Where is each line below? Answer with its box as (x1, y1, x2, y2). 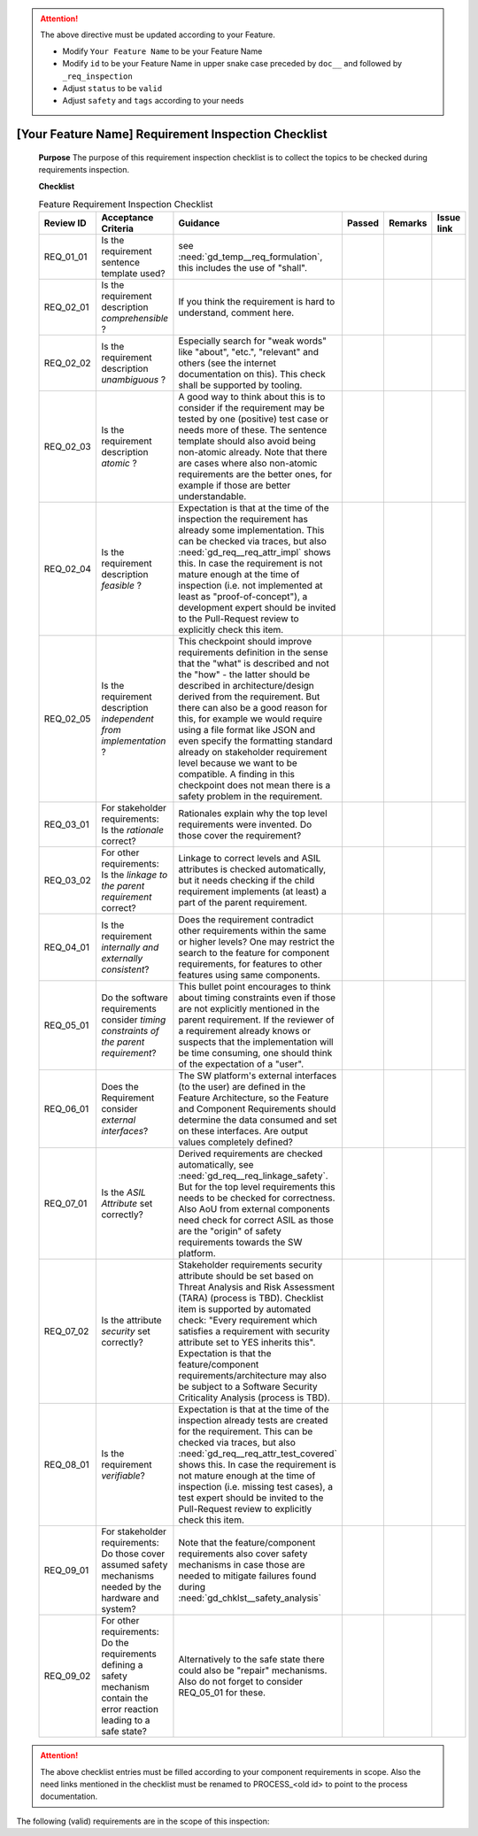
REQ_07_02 (43, 1325, 89, 1338)
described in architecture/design (178, 680, 314, 692)
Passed (346, 217, 380, 229)
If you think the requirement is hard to (178, 296, 335, 308)
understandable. (178, 490, 247, 503)
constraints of (101, 1025, 159, 1038)
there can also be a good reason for (178, 702, 328, 714)
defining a (101, 1659, 143, 1671)
